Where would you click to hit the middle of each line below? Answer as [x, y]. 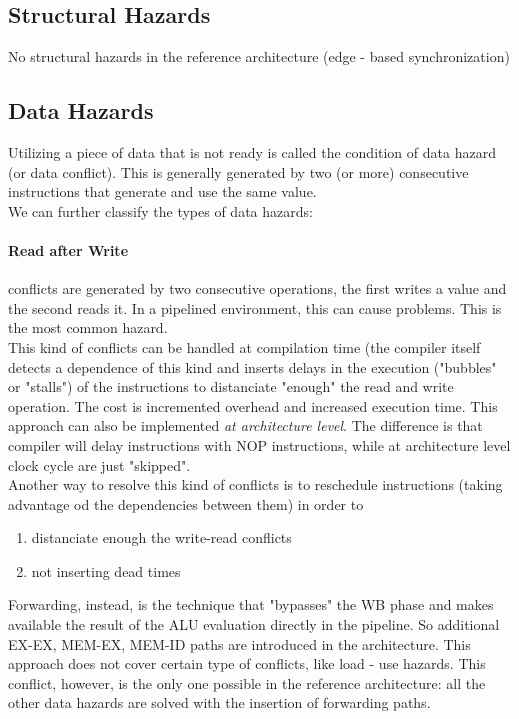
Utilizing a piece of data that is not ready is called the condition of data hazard [252, 152]
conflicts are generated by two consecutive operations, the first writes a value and [257, 288]
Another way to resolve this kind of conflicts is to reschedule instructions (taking [255, 484]
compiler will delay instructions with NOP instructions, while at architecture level [259, 444]
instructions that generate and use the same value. [162, 191]
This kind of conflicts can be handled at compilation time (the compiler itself [244, 346]
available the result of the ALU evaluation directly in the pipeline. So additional [254, 624]
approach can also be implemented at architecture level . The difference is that [245, 425]
